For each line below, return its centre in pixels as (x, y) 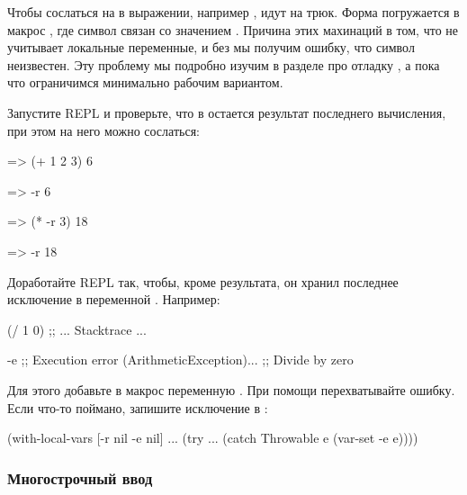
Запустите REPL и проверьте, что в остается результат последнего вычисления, (227, 112)
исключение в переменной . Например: (114, 299)
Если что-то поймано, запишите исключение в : (138, 407)
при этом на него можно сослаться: (103, 130)
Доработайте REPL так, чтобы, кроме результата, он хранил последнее (203, 281)
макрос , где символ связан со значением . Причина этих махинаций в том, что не (233, 29)
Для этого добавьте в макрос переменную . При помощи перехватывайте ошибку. (231, 389)
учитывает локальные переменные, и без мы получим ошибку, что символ (211, 47)
